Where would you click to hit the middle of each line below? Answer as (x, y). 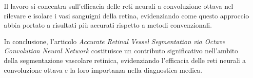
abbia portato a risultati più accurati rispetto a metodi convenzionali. (108, 25)
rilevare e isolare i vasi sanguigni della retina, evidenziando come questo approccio (126, 15)
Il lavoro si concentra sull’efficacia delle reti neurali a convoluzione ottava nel (119, 6)
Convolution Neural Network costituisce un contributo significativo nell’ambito (121, 51)
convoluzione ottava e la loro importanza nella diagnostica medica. (103, 70)
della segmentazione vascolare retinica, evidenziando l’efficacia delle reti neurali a (125, 60)
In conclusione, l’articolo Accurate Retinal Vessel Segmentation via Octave (115, 41)
